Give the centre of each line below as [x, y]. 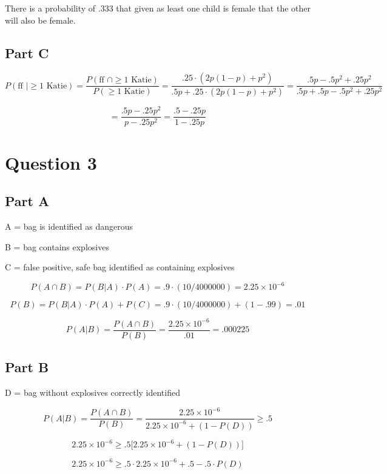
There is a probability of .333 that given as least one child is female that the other [158, 8]
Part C [27, 52]
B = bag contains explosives [57, 246]
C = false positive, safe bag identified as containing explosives [120, 267]
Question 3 [51, 162]
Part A [27, 201]
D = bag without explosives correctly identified [93, 392]
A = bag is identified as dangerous [69, 226]
